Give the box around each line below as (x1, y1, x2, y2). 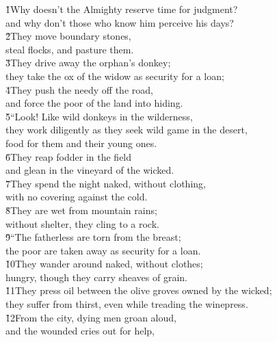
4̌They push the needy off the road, (5, 82, 153, 96)
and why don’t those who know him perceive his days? (5, 15, 234, 29)
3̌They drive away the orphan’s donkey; (5, 55, 171, 70)
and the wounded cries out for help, (5, 324, 155, 338)
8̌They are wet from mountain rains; (5, 202, 157, 217)
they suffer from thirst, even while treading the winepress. (5, 297, 248, 311)
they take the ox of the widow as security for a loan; (5, 68, 224, 83)
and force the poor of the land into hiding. (5, 96, 183, 110)
